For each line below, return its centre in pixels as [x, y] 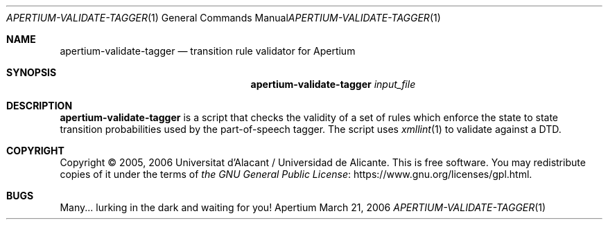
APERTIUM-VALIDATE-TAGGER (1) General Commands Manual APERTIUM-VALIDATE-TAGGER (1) [224, 18]
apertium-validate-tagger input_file [333, 84]
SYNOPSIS [32, 72]
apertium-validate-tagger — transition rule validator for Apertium [208, 51]
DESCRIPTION [40, 106]
